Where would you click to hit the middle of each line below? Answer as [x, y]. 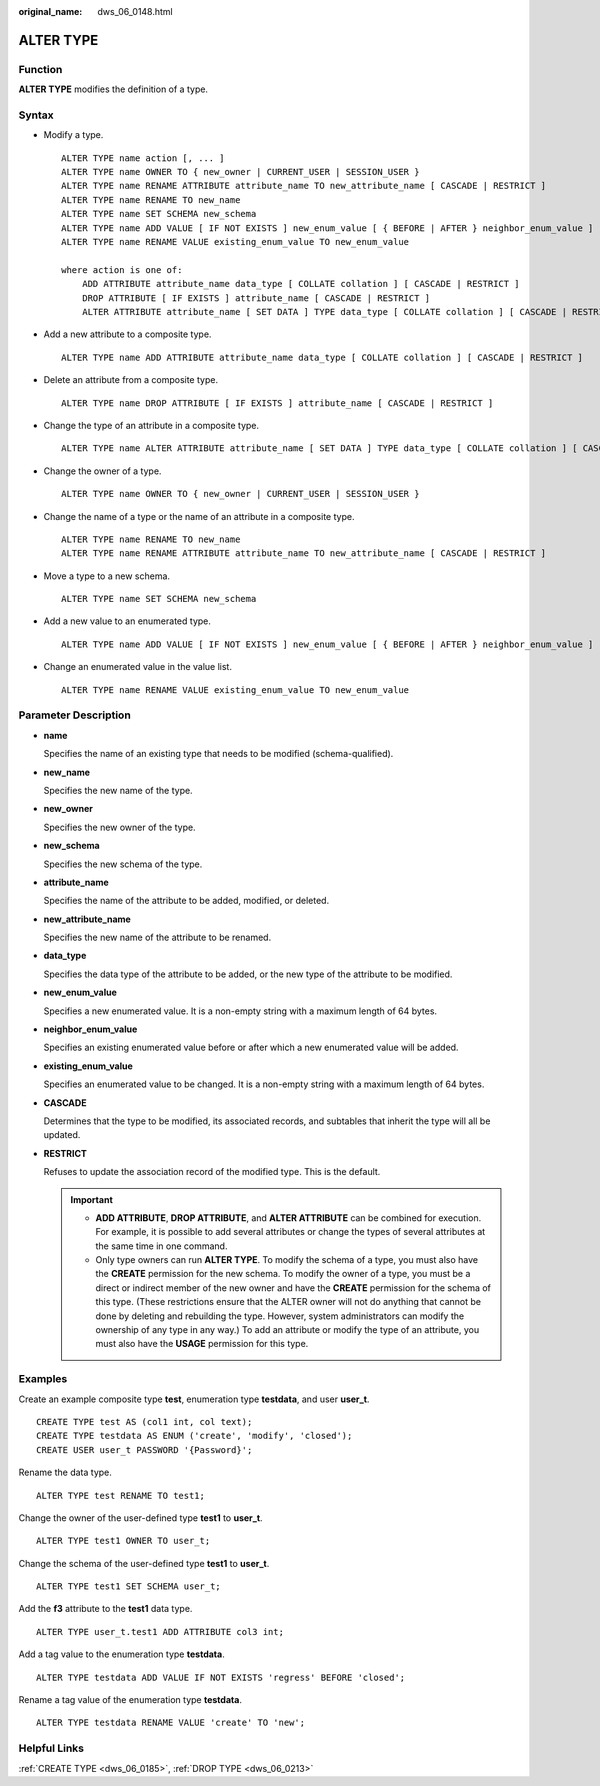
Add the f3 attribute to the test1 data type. [105, 1609]
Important [92, 1199]
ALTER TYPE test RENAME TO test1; [120, 1495]
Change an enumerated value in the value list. [137, 667]
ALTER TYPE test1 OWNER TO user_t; [123, 1541]
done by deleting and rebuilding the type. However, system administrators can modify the [280, 1316]
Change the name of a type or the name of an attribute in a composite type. [199, 516]
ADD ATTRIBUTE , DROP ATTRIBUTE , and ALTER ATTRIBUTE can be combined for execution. [288, 1217]
